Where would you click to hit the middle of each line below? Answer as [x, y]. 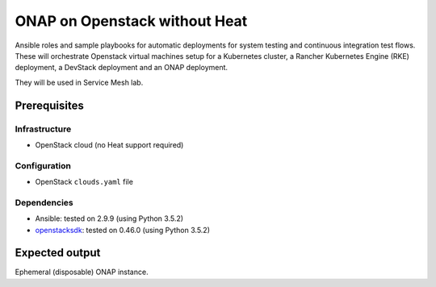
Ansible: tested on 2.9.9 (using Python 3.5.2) [109, 218]
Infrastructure [43, 129]
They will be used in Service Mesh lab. [79, 82]
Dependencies [44, 202]
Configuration [43, 165]
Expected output [58, 253]
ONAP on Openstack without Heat [131, 21]
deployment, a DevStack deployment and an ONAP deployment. [122, 68]
